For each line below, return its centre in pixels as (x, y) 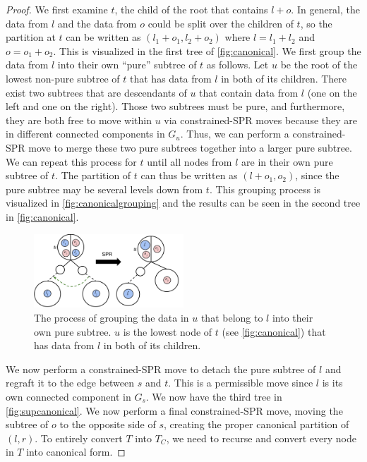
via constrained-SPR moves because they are (260, 120)
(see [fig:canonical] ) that (274, 331)
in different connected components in (85, 134)
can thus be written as (189, 175)
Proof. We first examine (57, 9)
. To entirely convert (79, 438)
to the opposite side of (108, 424)
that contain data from (249, 92)
